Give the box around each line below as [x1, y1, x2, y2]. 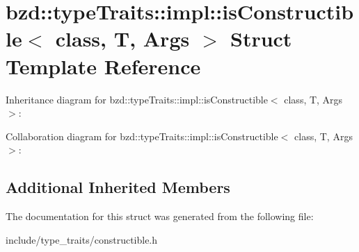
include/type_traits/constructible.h [6, 232, 158, 246]
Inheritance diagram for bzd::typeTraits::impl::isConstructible [6, 92, 268, 106]
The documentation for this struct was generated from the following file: [6, 209, 314, 224]
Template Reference [6, 51, 201, 80]
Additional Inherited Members [6, 176, 230, 198]
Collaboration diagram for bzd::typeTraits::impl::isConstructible [6, 128, 278, 143]
